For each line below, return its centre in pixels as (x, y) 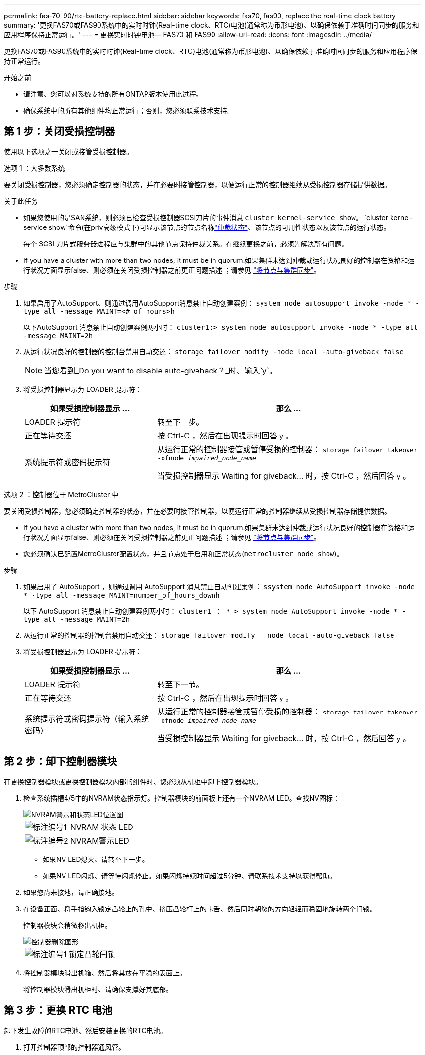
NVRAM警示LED (99, 840)
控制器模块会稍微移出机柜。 (67, 925)
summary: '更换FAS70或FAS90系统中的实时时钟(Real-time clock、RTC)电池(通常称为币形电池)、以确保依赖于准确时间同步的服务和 (212, 25)
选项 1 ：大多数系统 (34, 168)
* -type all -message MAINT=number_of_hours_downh (122, 595)
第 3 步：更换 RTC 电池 (58, 1010)
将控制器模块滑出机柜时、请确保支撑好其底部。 (98, 989)
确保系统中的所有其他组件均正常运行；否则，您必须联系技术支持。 (129, 110)
